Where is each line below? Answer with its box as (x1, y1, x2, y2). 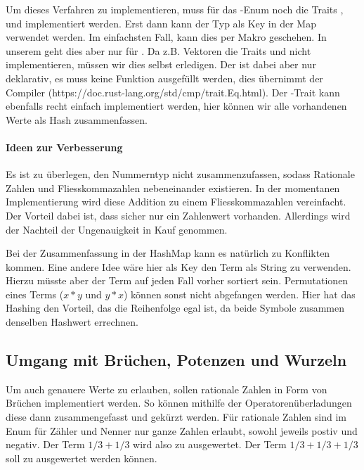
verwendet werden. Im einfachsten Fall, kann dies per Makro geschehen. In (6, 30, 327, 44)
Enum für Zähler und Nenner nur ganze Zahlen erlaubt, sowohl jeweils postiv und (6, 423, 358, 438)
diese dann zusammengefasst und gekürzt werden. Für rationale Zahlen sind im (6, 409, 346, 424)
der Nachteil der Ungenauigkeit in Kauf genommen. (6, 222, 228, 236)
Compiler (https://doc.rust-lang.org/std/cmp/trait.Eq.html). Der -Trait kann (6, 84, 340, 99)
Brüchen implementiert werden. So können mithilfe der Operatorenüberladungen (6, 395, 352, 410)
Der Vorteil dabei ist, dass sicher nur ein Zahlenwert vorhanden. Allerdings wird (6, 208, 351, 222)
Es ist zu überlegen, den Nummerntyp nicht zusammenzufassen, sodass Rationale (6, 167, 355, 182)
